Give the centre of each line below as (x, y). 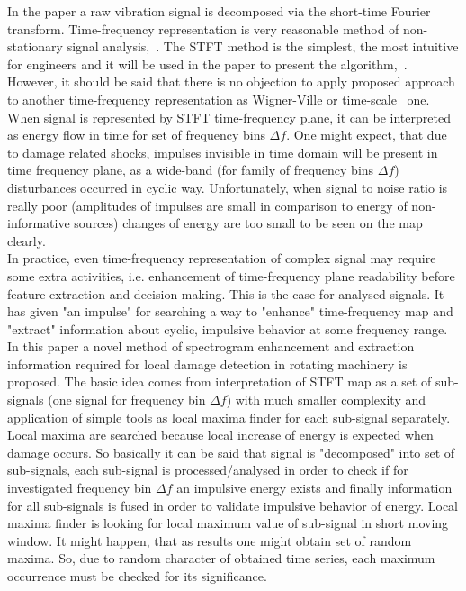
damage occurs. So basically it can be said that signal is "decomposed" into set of (231, 452)
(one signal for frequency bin (127, 400)
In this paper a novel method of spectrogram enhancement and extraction (211, 346)
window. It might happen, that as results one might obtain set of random (210, 540)
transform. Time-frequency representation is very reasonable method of (203, 28)
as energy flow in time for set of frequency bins (136, 135)
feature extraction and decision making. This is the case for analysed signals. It (226, 293)
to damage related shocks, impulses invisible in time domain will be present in (223, 152)
